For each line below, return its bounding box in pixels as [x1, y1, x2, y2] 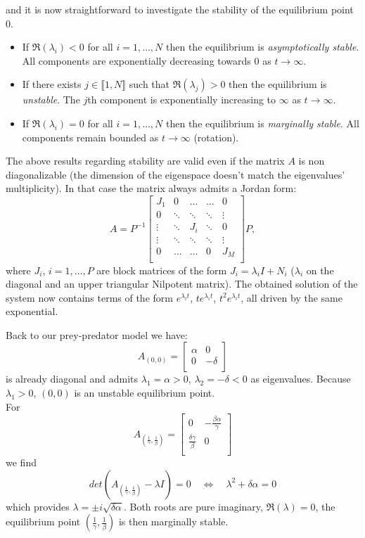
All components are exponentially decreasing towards [22, 53, 251, 68]
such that [129, 77, 170, 91]
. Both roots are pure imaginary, [123, 499, 263, 513]
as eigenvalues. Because [250, 371, 351, 386]
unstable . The [22, 92, 80, 107]
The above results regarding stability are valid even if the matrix [6, 153, 285, 168]
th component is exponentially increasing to [87, 92, 276, 107]
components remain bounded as [22, 129, 159, 144]
